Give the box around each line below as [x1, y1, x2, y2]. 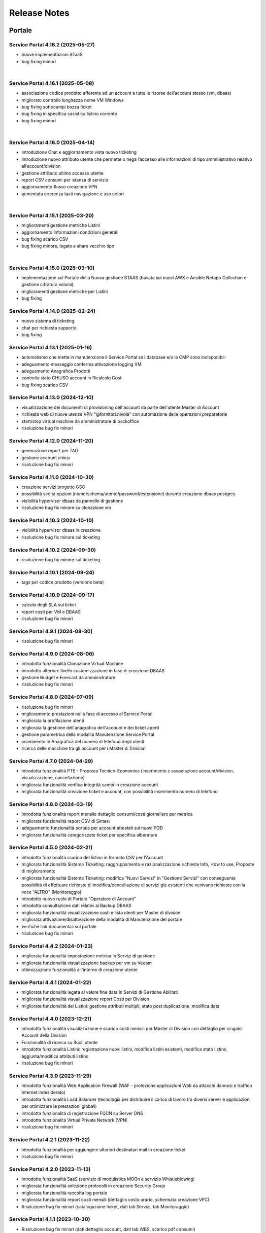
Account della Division [21, 1032, 67, 1038]
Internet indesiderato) [21, 1089, 66, 1095]
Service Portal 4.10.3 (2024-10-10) [9, 517, 94, 524]
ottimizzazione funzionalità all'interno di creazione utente [21, 967, 138, 973]
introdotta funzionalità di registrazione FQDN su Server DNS [21, 1110, 143, 1116]
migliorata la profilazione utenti [21, 718, 85, 724]
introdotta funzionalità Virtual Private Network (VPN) [21, 1117, 128, 1123]
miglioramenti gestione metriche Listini [21, 222, 100, 228]
